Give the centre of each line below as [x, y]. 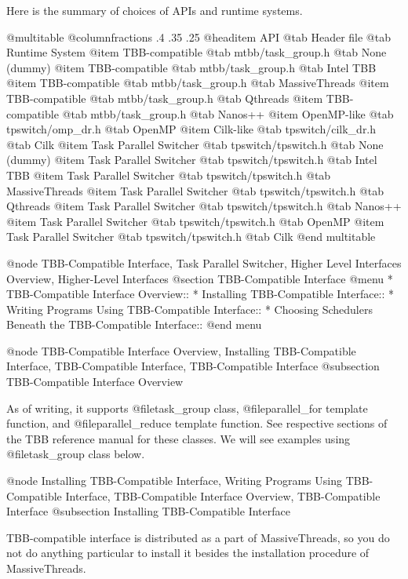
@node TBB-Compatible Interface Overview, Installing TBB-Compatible [181, 350]
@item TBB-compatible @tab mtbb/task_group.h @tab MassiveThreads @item [198, 83]
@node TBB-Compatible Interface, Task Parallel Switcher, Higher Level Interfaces [204, 262]
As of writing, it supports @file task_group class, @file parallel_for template [187, 408]
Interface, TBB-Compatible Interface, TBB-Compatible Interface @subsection [193, 366]
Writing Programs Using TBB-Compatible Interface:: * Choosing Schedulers [189, 309]
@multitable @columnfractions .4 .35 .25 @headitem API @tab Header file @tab [199, 36]
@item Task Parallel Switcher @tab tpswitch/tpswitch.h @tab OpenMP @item [195, 221]
